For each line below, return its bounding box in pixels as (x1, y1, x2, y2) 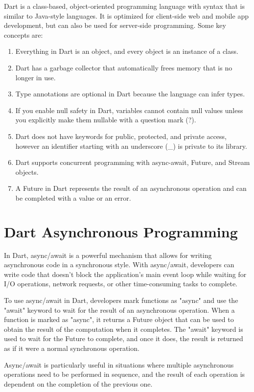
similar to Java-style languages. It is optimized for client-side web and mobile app (4, 10, 249, 21)
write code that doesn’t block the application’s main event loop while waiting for (4, 269, 247, 279)
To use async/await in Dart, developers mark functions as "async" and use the (4, 295, 238, 305)
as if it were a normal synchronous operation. (4, 343, 139, 353)
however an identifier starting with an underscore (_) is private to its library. (15, 140, 247, 151)
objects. (15, 166, 39, 177)
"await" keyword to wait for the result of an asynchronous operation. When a (4, 304, 235, 315)
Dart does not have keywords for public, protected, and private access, (15, 131, 227, 141)
